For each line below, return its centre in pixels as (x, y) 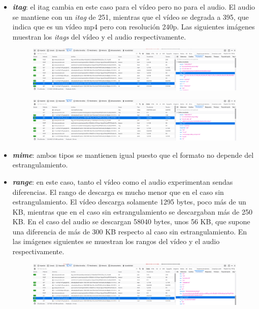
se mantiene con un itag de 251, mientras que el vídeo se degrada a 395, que (131, 16)
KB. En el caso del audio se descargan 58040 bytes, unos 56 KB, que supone (131, 221)
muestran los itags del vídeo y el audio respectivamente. (99, 36)
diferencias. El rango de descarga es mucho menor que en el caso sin (118, 192)
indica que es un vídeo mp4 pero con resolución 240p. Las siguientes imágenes (134, 27)
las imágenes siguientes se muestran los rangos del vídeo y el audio (116, 241)
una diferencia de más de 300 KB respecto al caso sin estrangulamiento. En (130, 231)
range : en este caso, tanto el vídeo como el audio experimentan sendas (123, 181)
